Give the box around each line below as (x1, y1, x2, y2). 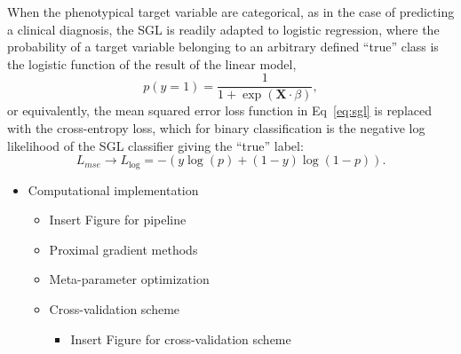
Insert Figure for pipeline (49, 210, 187, 229)
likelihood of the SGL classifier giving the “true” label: (7, 136, 304, 154)
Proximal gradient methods (49, 240, 198, 258)
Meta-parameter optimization (49, 270, 210, 288)
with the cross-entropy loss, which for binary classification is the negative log (7, 119, 425, 138)
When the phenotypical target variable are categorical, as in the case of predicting (7, 3, 455, 20)
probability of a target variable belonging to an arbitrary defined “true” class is (7, 37, 439, 56)
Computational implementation (28, 180, 199, 199)
